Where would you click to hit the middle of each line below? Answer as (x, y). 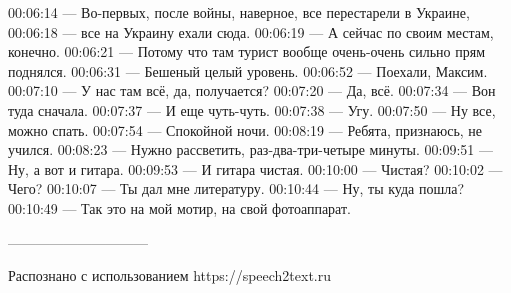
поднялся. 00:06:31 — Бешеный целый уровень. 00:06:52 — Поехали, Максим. (248, 70)
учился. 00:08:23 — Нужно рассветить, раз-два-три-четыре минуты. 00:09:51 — (250, 149)
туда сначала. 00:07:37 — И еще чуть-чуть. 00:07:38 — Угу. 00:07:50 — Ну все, (252, 109)
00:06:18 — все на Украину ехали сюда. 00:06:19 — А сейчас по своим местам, (251, 31)
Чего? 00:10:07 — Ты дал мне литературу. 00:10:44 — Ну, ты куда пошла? (236, 188)
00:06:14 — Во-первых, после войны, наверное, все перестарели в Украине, (239, 12)
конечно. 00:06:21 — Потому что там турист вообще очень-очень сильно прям (247, 51)
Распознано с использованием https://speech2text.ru (170, 275)
